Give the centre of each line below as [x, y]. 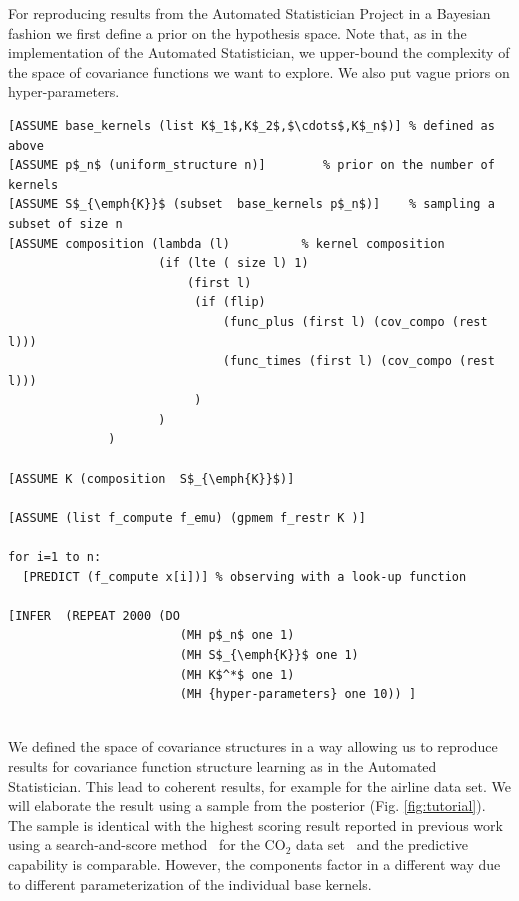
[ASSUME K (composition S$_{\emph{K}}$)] [151, 478]
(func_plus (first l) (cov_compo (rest [355, 321]
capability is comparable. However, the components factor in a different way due [254, 863]
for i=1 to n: [55, 557]
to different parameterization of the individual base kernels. [190, 883]
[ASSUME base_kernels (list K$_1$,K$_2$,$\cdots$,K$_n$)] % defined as [251, 125]
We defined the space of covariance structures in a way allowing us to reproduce [253, 746]
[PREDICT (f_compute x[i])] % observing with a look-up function [244, 576]
